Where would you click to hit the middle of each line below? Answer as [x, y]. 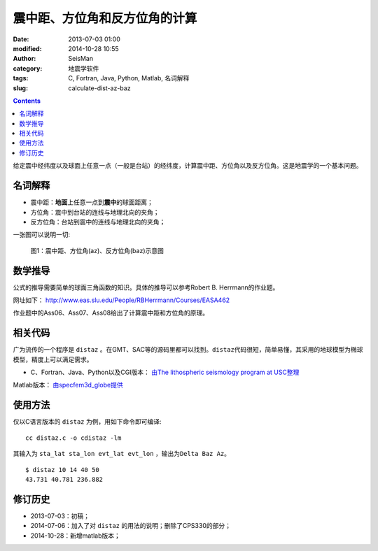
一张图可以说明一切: [42, 235]
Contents [27, 101]
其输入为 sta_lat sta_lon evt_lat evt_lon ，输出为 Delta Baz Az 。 [122, 454]
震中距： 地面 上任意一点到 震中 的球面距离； [92, 202]
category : [28, 68]
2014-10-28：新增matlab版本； [75, 536]
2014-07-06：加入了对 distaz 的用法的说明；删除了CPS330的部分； [131, 526]
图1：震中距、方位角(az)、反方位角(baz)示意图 [97, 250]
